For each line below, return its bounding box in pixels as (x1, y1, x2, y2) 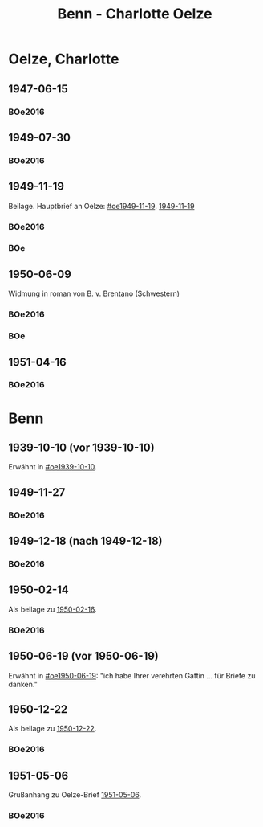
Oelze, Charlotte (8, 50, 119, 68)
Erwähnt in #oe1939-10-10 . (8, 462, 98, 472)
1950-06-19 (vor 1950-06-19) (8, 649, 159, 663)
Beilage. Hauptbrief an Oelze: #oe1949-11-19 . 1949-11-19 (8, 201, 195, 211)
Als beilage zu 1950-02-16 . (8, 604, 98, 614)
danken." (8, 679, 38, 689)
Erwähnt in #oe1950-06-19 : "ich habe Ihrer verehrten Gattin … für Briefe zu (8, 670, 256, 680)
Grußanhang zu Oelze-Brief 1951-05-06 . (8, 790, 142, 800)
